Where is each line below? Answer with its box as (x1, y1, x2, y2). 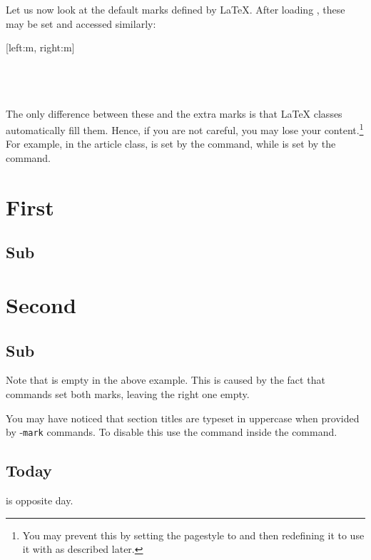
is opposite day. (6, 492, 73, 507)
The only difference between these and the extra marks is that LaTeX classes (6, 106, 342, 121)
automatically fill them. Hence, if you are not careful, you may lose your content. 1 (6, 121, 364, 137)
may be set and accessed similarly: (6, 16, 156, 31)
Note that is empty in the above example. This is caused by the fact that (6, 372, 325, 387)
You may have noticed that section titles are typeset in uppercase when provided (6, 410, 360, 425)
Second (6, 290, 76, 319)
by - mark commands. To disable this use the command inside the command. (6, 424, 337, 439)
